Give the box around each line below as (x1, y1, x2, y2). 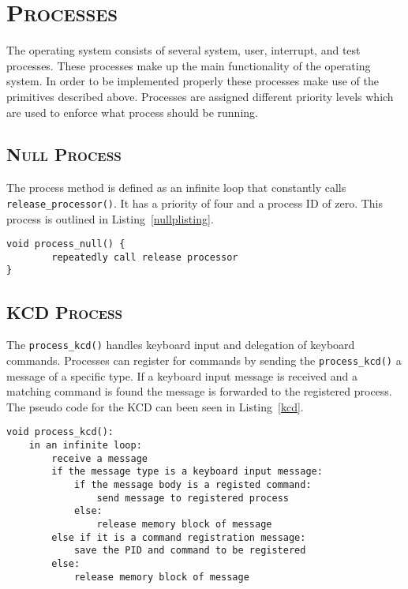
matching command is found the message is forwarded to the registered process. (6, 383, 392, 400)
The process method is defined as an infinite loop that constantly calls (6, 179, 346, 196)
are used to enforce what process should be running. (6, 103, 258, 120)
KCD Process (6, 299, 123, 324)
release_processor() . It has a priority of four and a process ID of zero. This (6, 194, 383, 211)
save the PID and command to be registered (73, 545, 306, 557)
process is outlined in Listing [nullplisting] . (6, 210, 214, 227)
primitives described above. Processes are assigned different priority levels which (6, 88, 394, 104)
